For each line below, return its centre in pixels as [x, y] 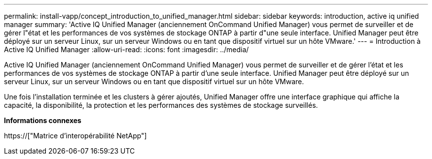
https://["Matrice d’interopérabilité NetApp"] [75, 136]
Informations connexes [43, 120]
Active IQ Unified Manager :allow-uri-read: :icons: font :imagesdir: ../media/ [126, 49]
